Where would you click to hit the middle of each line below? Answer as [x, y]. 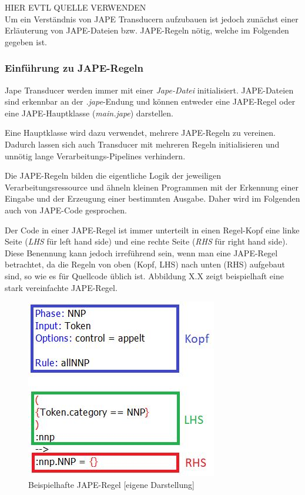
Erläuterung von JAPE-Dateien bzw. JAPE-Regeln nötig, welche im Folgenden [147, 30]
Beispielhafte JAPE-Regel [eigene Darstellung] [111, 484]
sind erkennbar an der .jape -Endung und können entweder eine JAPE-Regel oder [150, 101]
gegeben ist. [26, 41]
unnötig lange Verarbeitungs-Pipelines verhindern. [95, 155]
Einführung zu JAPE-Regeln [74, 68]
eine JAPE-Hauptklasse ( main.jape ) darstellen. [89, 113]
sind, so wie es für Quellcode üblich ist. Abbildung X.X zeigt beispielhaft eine [144, 275]
